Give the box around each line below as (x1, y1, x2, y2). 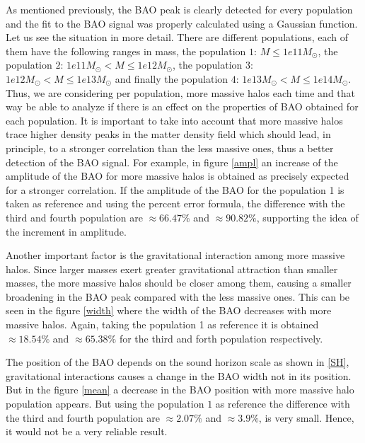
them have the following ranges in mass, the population (6, 43, 246, 58)
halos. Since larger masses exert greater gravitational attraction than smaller (6, 261, 338, 276)
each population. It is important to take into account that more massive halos (6, 113, 343, 127)
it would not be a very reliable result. (6, 424, 168, 439)
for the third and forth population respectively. (119, 330, 323, 345)
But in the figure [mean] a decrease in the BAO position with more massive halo (6, 382, 354, 397)
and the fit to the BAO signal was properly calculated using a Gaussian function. (6, 16, 358, 30)
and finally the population (115, 71, 228, 86)
